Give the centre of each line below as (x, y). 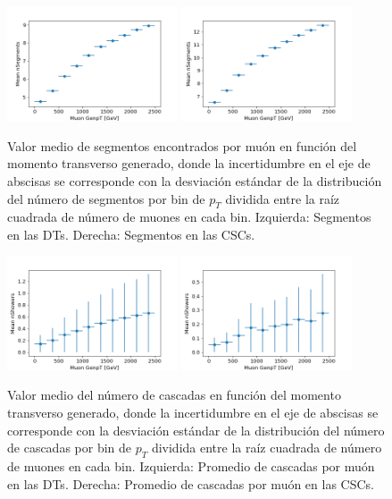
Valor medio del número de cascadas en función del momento (174, 395)
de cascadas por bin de (70, 448)
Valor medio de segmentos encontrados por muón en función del (182, 145)
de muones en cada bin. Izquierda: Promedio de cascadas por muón (191, 465)
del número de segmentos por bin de (106, 198)
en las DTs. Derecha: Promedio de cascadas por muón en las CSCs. (191, 483)
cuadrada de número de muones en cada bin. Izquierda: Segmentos (189, 217)
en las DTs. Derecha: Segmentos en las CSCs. (131, 234)
